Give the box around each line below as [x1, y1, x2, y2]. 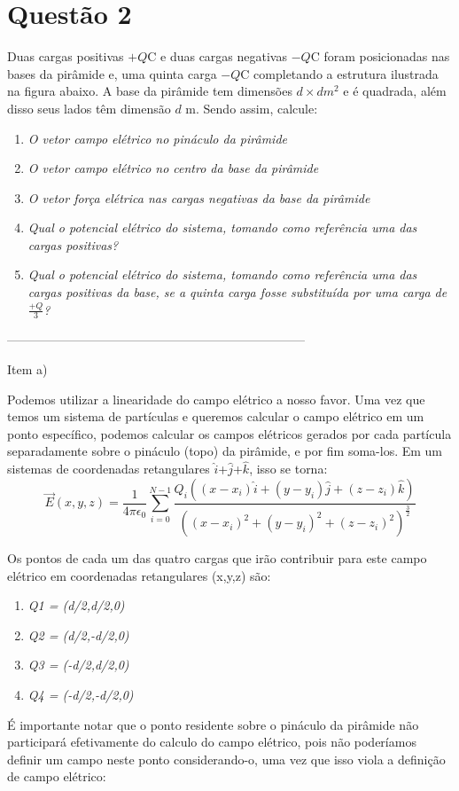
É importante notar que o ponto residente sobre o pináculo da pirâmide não [7, 715, 419, 733]
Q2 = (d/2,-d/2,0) [27, 625, 129, 644]
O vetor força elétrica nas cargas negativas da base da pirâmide [27, 188, 370, 207]
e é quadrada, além [343, 82, 447, 100]
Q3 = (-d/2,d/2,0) [27, 655, 129, 674]
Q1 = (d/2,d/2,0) [27, 596, 125, 615]
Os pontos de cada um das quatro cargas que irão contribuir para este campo [7, 549, 427, 568]
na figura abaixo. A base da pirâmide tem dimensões [7, 82, 292, 100]
